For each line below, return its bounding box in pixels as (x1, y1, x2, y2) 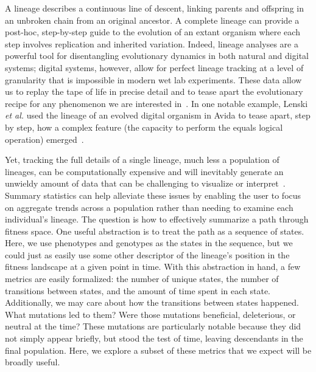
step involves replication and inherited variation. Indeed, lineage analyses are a (5, 37, 298, 50)
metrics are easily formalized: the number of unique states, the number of (5, 272, 279, 285)
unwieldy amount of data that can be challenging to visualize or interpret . (5, 177, 286, 190)
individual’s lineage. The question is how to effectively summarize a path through (5, 213, 309, 226)
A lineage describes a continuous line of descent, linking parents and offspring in (5, 2, 304, 14)
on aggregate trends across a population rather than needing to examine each (5, 201, 293, 213)
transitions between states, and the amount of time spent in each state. (5, 284, 271, 297)
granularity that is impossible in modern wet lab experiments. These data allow (5, 73, 302, 86)
